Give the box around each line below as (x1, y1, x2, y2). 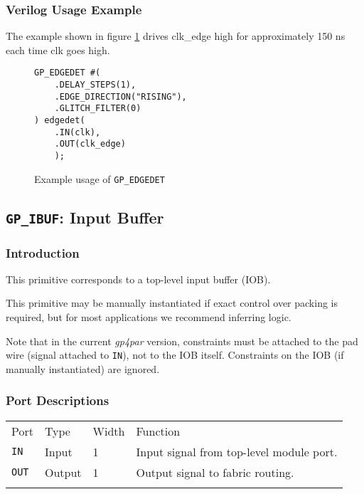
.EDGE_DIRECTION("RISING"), (54, 91, 187, 102)
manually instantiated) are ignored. (6, 361, 160, 376)
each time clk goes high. (6, 42, 110, 57)
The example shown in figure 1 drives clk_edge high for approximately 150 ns (6, 28, 346, 43)
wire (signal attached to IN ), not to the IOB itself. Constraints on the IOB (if (6, 347, 344, 362)
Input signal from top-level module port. (136, 443, 338, 460)
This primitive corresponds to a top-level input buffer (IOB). (6, 271, 271, 286)
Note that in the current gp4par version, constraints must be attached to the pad (6, 333, 358, 348)
